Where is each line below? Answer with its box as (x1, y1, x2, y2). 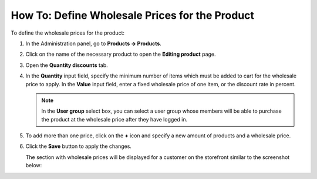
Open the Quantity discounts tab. (25, 62, 108, 69)
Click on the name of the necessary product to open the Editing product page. (25, 50, 217, 58)
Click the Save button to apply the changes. (25, 143, 132, 150)
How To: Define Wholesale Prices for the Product (11, 9, 255, 22)
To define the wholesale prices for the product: (11, 29, 124, 36)
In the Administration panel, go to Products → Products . (25, 40, 161, 47)
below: (25, 162, 42, 169)
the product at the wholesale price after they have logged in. (41, 116, 188, 123)
